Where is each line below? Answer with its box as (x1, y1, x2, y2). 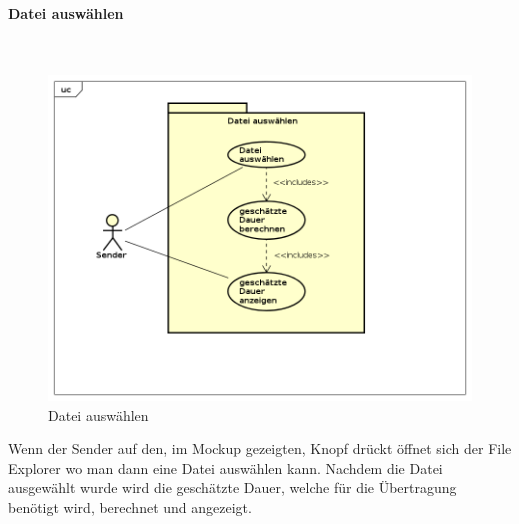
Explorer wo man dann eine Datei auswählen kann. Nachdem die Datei (8, 457, 443, 478)
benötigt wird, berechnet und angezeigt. (8, 497, 252, 518)
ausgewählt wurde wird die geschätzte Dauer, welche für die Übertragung (8, 477, 457, 498)
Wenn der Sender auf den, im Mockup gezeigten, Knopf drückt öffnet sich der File (8, 438, 512, 459)
